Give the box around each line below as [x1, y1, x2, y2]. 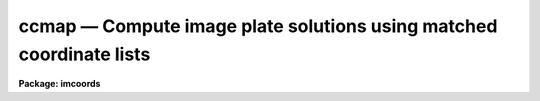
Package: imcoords [18, 78, 101, 90]
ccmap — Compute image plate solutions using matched [18, 15, 498, 37]
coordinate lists [18, 43, 151, 65]
